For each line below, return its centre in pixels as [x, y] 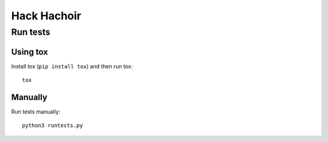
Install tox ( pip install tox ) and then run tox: [72, 66]
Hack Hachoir [46, 16]
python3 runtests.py [53, 126]
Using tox [30, 52]
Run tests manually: [36, 112]
